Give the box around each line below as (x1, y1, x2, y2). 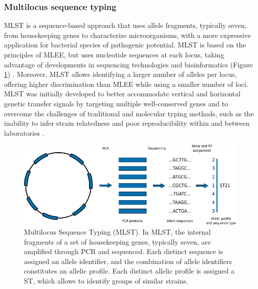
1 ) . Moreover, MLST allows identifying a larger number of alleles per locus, (4, 69, 237, 79)
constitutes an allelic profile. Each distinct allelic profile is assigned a (24, 266, 235, 276)
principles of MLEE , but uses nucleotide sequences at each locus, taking (4, 49, 224, 59)
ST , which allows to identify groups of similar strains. (24, 276, 188, 286)
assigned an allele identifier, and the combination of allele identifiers (24, 256, 232, 266)
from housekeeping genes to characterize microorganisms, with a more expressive (4, 29, 251, 40)
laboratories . (4, 127, 44, 138)
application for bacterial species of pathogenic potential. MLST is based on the (4, 39, 246, 50)
